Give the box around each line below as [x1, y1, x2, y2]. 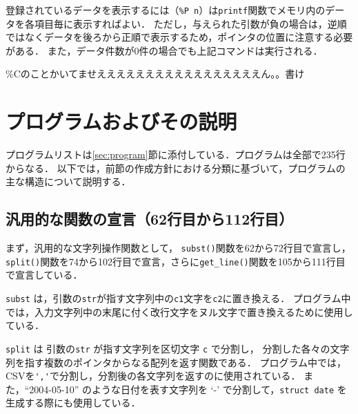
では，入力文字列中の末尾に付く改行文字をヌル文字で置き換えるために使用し [6, 304, 353, 319]
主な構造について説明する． [6, 174, 131, 189]
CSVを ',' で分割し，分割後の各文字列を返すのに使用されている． [6, 368, 301, 383]
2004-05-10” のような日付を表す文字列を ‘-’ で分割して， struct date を [29, 382, 347, 396]
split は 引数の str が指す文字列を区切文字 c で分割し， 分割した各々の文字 [6, 341, 350, 355]
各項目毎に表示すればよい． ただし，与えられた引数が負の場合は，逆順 [24, 16, 347, 30]
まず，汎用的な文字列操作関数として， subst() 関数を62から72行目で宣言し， [6, 241, 351, 255]
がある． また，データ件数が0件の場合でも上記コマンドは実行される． [6, 43, 323, 57]
